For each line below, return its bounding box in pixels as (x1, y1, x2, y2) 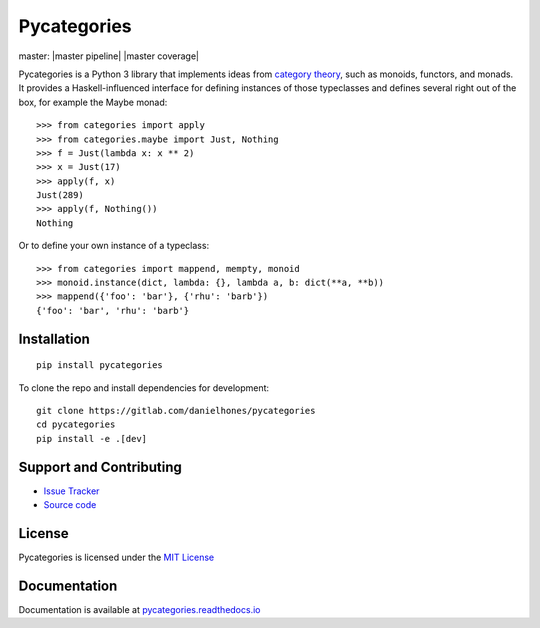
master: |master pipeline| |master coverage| (18, 50, 200, 62)
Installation (18, 330, 90, 347)
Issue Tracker (43, 485, 100, 497)
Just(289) (36, 190, 84, 201)
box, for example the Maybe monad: (18, 96, 168, 108)
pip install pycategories (36, 360, 164, 371)
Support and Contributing (18, 458, 182, 475)
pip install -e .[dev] (36, 433, 148, 444)
